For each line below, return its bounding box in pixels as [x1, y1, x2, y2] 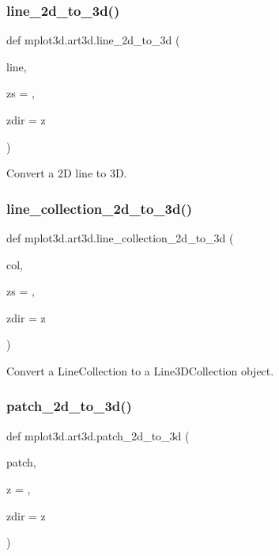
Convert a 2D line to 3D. [6, 165, 127, 181]
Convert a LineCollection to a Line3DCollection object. [6, 362, 274, 379]
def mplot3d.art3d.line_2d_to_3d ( [6, 32, 180, 48]
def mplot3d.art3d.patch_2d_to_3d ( [6, 427, 190, 444]
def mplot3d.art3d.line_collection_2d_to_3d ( [6, 230, 234, 246]
